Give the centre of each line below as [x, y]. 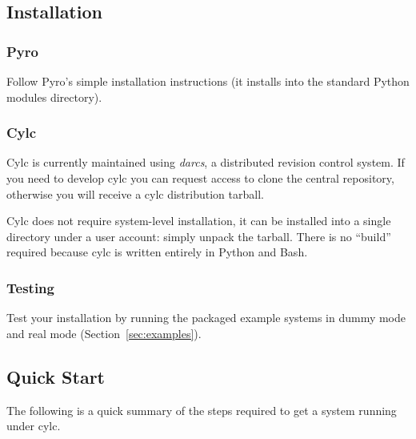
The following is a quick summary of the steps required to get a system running [202, 410]
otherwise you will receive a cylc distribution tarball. [135, 193]
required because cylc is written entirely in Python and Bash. [157, 252]
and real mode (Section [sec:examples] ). [104, 333]
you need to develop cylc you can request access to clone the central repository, [200, 178]
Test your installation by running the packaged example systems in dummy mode [206, 318]
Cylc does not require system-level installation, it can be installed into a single [199, 221]
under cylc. [34, 426]
